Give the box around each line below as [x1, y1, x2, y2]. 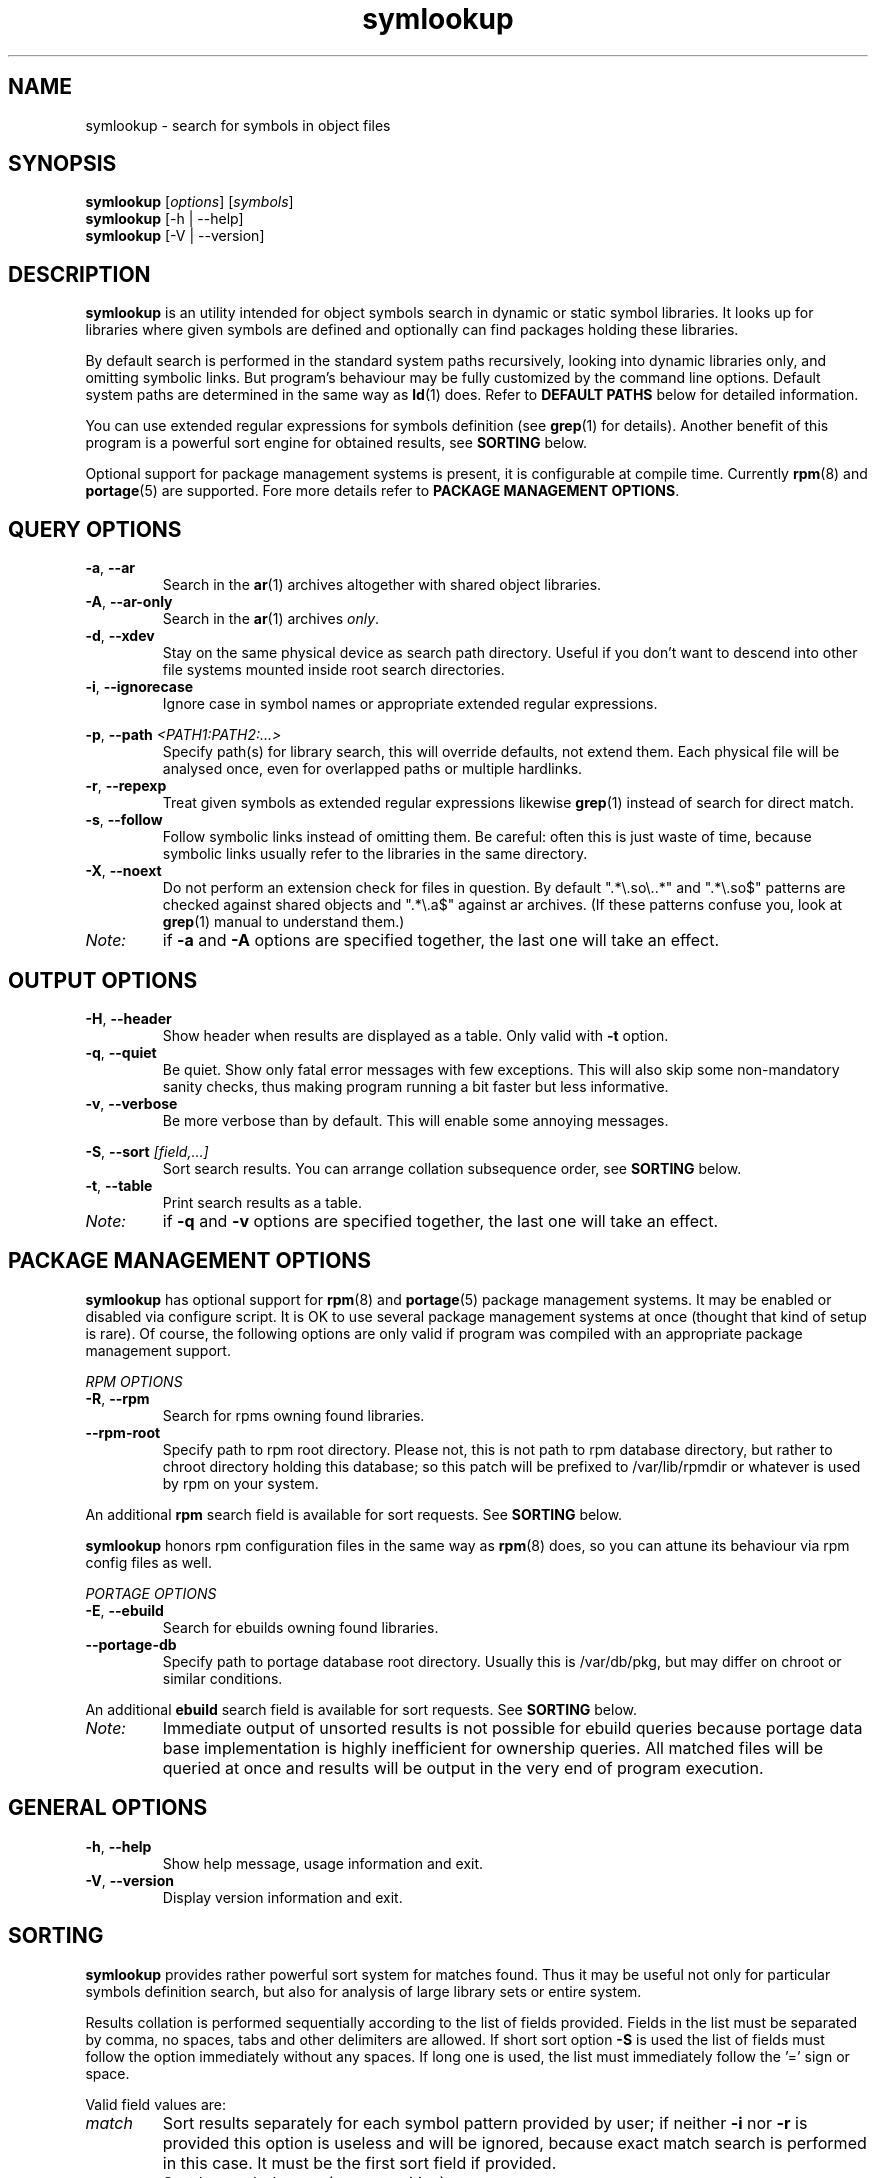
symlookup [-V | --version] [85, 227, 265, 245]
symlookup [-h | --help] [85, 210, 244, 228]
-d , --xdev [85, 627, 155, 645]
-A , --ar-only [85, 593, 173, 611]
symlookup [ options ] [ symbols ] [85, 193, 294, 211]
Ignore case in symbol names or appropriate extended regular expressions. [162, 695, 658, 713]
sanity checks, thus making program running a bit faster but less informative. [162, 1077, 669, 1095]
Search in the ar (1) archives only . [162, 610, 380, 628]
